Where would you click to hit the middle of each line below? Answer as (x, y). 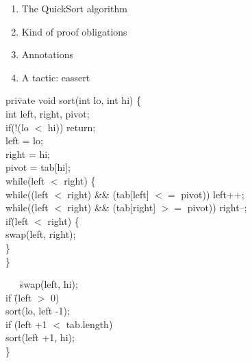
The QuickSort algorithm (74, 8)
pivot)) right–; (217, 207)
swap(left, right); (41, 234)
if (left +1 (26, 324)
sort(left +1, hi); (40, 337)
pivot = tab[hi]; (38, 167)
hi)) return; (72, 127)
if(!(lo (17, 127)
